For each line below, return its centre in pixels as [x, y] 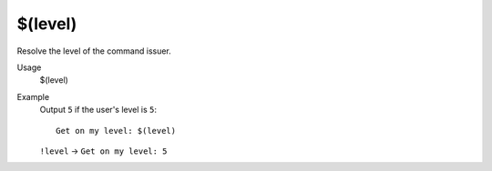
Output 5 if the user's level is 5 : [98, 110]
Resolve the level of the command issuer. [94, 51]
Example [33, 96]
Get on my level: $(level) [116, 131]
